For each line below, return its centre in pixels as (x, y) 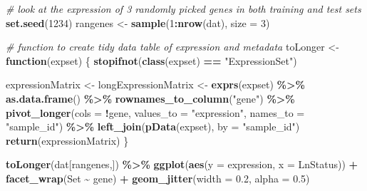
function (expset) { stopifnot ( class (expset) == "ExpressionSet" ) (151, 60)
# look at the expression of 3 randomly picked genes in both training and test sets (183, 9)
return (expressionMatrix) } (67, 140)
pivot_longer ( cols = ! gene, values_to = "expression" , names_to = (155, 112)
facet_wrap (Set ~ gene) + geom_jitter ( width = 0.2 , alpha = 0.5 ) (158, 178)
